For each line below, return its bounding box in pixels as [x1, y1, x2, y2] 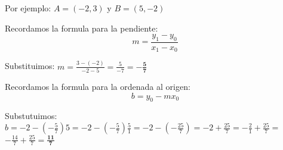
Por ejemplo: [5, 2, 51, 14]
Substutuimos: [5, 110, 57, 122]
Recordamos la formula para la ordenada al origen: [5, 80, 190, 93]
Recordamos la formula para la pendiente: [5, 21, 158, 34]
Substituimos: [5, 60, 55, 72]
